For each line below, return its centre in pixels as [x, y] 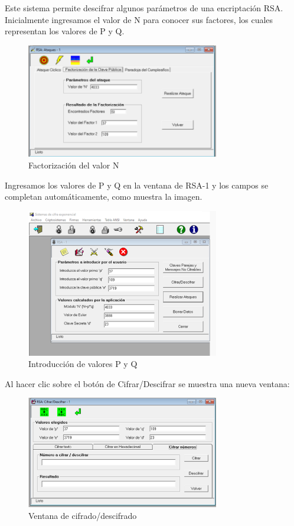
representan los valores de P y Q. [65, 31]
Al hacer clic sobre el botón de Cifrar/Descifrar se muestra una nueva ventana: [147, 383]
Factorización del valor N [74, 165]
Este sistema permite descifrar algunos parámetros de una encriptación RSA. [144, 8]
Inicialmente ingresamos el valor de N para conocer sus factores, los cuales [139, 19]
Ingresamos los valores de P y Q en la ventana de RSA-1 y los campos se [137, 185]
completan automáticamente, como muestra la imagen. [104, 197]
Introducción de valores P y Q [83, 364]
